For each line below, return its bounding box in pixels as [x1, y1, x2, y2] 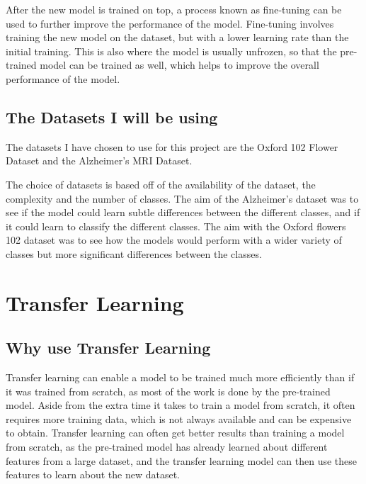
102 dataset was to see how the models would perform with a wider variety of [6, 232, 342, 247]
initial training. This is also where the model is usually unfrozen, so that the [6, 43, 337, 58]
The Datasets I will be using [6, 106, 218, 128]
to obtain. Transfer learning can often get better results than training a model [6, 425, 345, 440]
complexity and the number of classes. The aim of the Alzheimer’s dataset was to [6, 191, 359, 206]
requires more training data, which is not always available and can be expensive [6, 411, 352, 426]
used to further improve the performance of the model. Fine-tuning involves [6, 16, 334, 30]
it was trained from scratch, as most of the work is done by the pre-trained [6, 383, 331, 398]
